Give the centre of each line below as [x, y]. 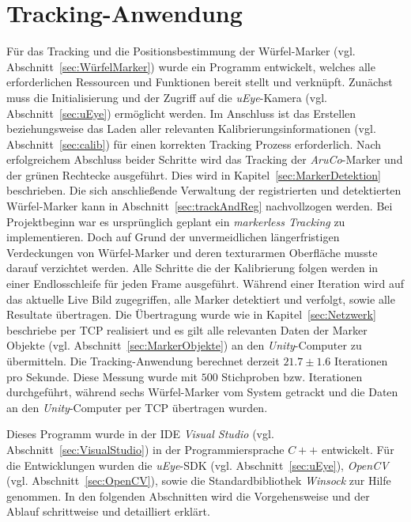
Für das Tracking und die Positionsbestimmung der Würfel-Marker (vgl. [181, 51]
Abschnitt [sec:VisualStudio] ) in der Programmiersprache [145, 449]
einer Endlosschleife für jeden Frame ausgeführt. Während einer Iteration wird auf [205, 284]
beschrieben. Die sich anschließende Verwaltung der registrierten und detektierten [204, 190]
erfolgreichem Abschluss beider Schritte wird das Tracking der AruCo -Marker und [205, 159]
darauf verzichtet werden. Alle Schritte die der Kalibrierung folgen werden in [192, 268]
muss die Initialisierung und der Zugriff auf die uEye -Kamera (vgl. [167, 97]
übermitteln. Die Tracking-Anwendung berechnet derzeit [143, 361]
